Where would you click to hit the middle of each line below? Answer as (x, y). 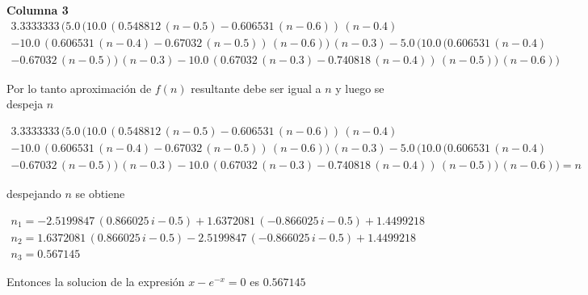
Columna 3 (38, 10)
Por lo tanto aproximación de (79, 88)
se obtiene (100, 193)
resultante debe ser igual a (256, 88)
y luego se (360, 88)
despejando (34, 193)
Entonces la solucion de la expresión (96, 282)
